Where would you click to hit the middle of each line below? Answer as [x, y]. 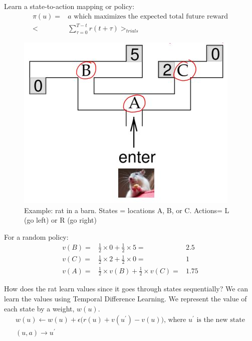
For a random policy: [36, 236]
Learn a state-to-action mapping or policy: [69, 6]
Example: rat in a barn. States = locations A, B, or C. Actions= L [127, 210]
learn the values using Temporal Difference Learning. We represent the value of [125, 299]
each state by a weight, [39, 308]
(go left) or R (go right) [60, 220]
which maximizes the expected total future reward [151, 16]
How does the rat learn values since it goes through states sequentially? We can [126, 289]
